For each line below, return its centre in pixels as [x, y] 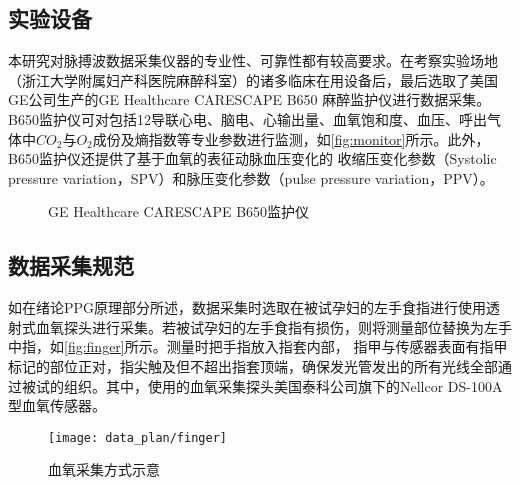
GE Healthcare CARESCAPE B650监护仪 [179, 211]
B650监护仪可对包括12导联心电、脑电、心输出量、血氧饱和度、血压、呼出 [247, 118]
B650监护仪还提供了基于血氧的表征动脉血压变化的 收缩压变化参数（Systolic [252, 158]
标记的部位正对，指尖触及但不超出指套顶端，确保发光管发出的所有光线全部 [253, 365]
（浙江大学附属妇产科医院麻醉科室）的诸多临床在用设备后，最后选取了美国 [253, 79]
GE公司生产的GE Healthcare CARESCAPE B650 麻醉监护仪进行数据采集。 [249, 99]
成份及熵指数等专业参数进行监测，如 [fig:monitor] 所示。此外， [291, 138]
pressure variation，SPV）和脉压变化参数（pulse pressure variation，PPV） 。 [251, 177]
